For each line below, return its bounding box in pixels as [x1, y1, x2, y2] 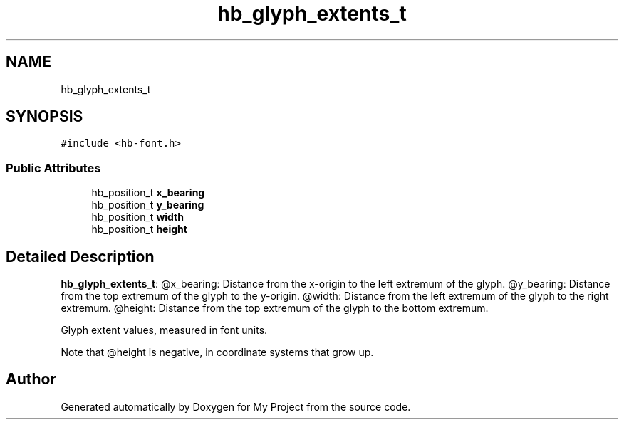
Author [6, 370, 56, 389]
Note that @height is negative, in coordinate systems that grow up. [61, 346, 374, 359]
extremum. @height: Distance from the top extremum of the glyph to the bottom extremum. [61, 302, 489, 315]
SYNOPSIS [6, 107, 83, 126]
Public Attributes [6, 160, 101, 175]
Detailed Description [6, 247, 155, 266]
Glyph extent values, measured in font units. [61, 324, 268, 337]
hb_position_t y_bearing [91, 199, 204, 211]
